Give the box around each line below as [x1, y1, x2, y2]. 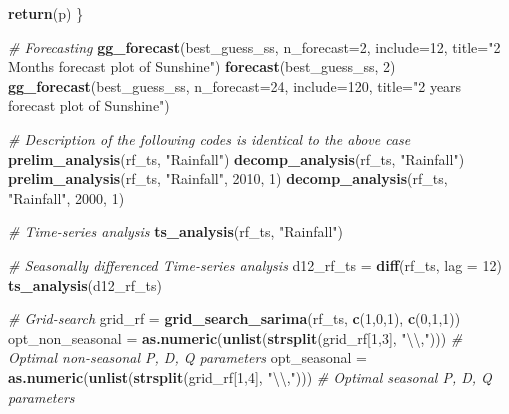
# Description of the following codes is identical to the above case [8, 128, 411, 149]
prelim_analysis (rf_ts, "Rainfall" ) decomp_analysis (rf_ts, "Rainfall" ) [8, 148, 465, 169]
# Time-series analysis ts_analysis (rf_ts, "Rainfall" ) [8, 221, 343, 242]
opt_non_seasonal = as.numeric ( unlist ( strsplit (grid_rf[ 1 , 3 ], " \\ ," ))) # [8, 327, 463, 348]
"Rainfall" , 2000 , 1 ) [8, 187, 125, 208]
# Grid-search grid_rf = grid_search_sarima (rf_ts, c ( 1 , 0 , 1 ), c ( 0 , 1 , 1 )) [8, 308, 461, 329]
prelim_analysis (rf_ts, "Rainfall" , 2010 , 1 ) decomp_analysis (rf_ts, [8, 168, 448, 189]
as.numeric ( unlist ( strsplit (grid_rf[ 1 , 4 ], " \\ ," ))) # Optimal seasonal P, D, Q [8, 366, 492, 387]
